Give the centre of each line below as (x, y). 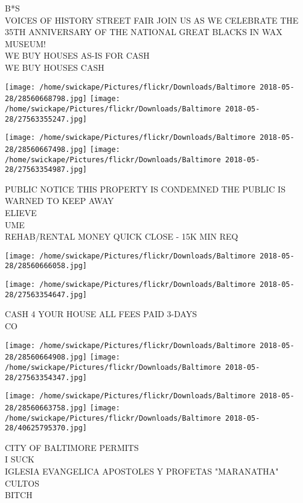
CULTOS (22, 483)
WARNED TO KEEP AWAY (59, 201)
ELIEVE (21, 212)
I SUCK (20, 459)
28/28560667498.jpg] (46, 149)
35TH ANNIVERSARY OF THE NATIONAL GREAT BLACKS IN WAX (144, 32)
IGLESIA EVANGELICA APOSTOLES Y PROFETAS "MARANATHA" (142, 471)
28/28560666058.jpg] (46, 266)
